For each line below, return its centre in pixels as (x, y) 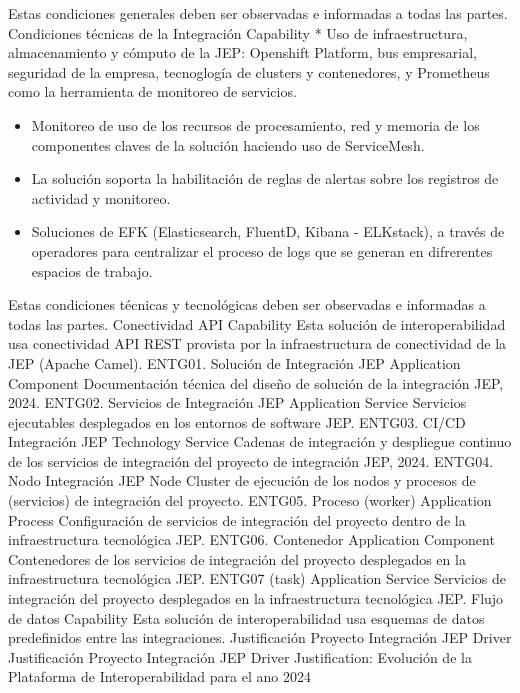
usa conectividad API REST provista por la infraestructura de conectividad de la (257, 343)
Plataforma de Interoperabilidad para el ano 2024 (159, 676)
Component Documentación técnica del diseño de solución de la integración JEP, (256, 382)
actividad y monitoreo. (101, 197)
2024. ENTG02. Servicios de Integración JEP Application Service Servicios (237, 402)
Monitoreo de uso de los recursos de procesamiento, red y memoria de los (255, 124)
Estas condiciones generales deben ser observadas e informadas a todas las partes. (258, 13)
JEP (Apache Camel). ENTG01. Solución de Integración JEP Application (234, 362)
